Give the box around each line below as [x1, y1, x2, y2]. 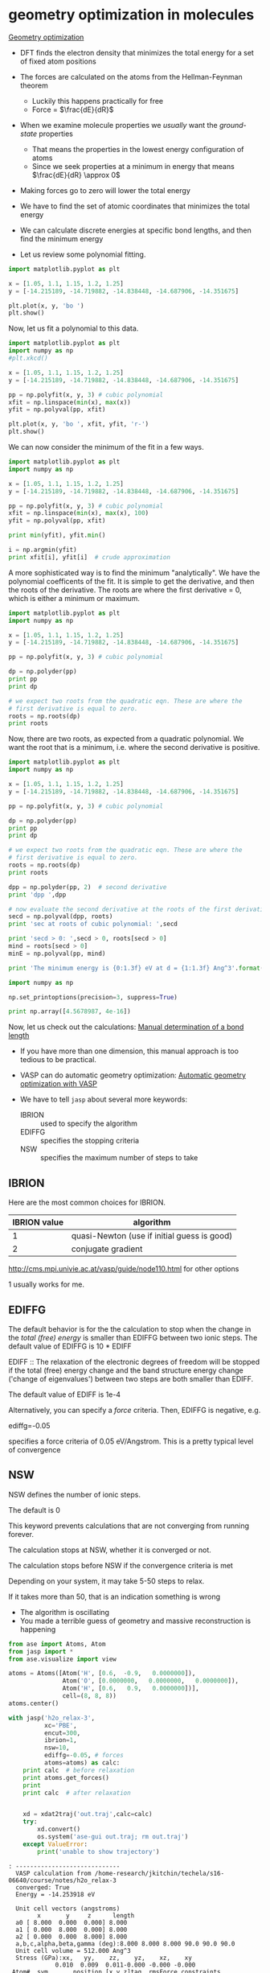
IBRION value [12, 1217, 64, 1228]
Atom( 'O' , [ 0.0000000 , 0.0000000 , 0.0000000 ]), [62, 1677, 239, 1685]
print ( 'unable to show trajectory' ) [37, 1847, 160, 1856]
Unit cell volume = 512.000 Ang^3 [15, 1946, 131, 1954]
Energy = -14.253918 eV [15, 1890, 95, 1898]
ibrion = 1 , [43, 1736, 78, 1744]
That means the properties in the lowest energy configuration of [31, 144, 244, 154]
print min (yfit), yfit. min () [8, 531, 106, 540]
